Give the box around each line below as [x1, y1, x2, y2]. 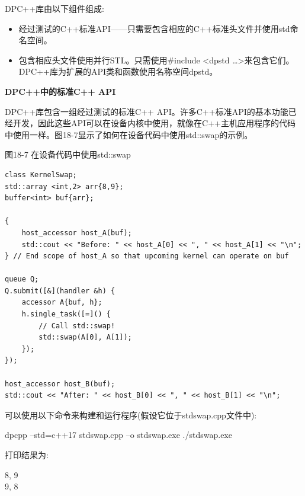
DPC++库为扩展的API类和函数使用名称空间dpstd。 [18, 65, 218, 78]
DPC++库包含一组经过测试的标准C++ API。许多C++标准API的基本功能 [5, 105, 288, 117]
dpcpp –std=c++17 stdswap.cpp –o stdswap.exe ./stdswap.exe [5, 428, 232, 441]
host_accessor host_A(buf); [21, 228, 132, 237]
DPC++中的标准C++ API [5, 85, 116, 97]
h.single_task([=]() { [21, 310, 111, 319]
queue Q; [5, 275, 39, 284]
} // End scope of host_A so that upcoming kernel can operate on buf [5, 252, 289, 261]
